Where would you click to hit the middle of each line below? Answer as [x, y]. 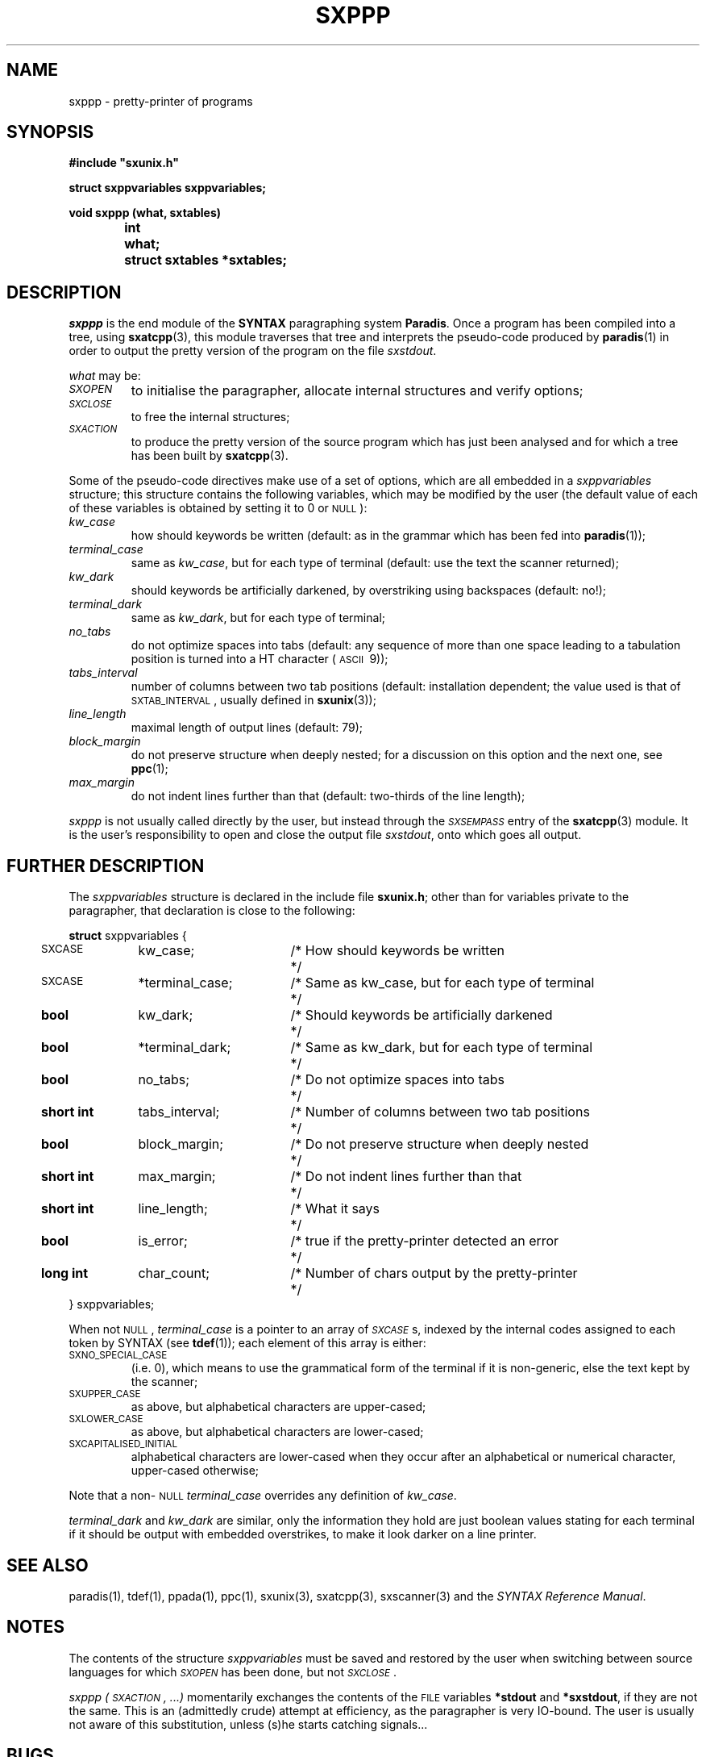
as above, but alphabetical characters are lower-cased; [277, 1432]
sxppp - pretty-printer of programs [161, 101]
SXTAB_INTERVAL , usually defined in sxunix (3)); [253, 700]
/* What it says [335, 1209]
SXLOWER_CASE [106, 1419]
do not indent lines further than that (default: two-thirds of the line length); [328, 796]
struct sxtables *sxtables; [206, 260]
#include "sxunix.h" [124, 163]
